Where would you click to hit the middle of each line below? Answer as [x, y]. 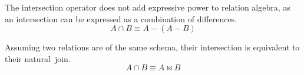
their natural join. [38, 58]
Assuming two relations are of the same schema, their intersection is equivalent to [152, 47]
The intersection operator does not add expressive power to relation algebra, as [148, 7]
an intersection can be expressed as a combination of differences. [121, 18]
